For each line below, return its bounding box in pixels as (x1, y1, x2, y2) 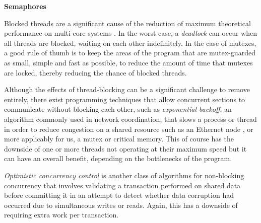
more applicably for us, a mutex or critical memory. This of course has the (4, 133, 234, 144)
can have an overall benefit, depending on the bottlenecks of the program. (4, 153, 232, 164)
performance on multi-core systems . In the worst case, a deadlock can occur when (4, 28, 257, 38)
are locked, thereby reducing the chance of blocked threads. (4, 67, 187, 78)
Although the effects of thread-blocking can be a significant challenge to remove (4, 84, 250, 95)
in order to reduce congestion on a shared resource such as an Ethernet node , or (4, 123, 253, 134)
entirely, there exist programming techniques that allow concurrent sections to (4, 94, 245, 104)
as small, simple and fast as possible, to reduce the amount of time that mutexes (4, 57, 253, 67)
